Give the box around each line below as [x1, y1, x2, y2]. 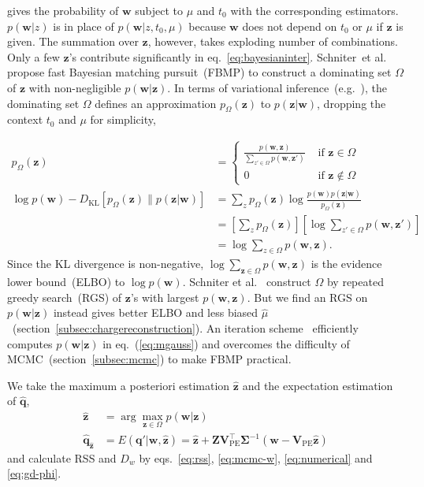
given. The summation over [7, 33, 139, 50]
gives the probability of [7, 2, 119, 18]
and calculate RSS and [7, 449, 117, 466]
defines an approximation [95, 95, 217, 111]
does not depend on [242, 17, 337, 34]
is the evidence [311, 255, 382, 272]
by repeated [326, 273, 384, 290]
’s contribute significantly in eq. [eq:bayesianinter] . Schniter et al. [69, 48, 387, 65]
